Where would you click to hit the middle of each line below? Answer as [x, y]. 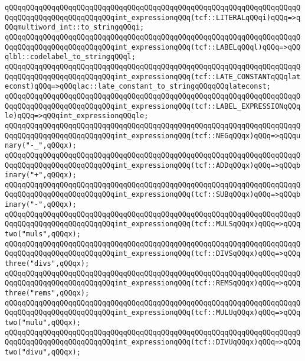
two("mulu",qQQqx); [43, 323]
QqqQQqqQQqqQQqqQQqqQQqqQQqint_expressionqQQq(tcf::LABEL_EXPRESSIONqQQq [153, 106]
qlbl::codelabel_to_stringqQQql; [70, 57]
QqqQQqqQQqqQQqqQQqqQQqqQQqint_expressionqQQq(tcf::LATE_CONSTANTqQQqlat [153, 77]
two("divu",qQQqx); [43, 352]
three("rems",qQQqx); [47, 293]
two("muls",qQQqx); [43, 234]
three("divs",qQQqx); [47, 264]
